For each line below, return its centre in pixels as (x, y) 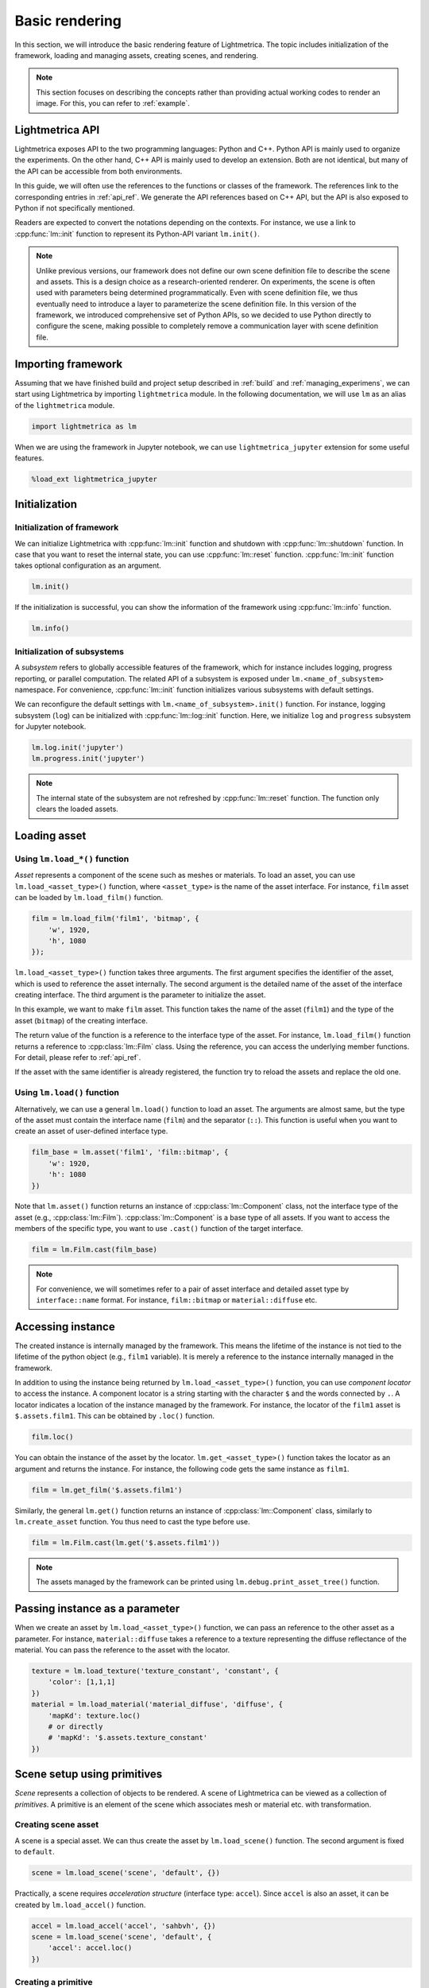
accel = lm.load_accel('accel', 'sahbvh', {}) (124, 1926)
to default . (35, 1852)
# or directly (75, 1726)
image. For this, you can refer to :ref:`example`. (113, 103)
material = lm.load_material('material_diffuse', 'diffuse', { (157, 1705)
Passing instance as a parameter (97, 1609)
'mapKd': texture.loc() (94, 1715)
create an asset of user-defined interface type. (91, 1131)
